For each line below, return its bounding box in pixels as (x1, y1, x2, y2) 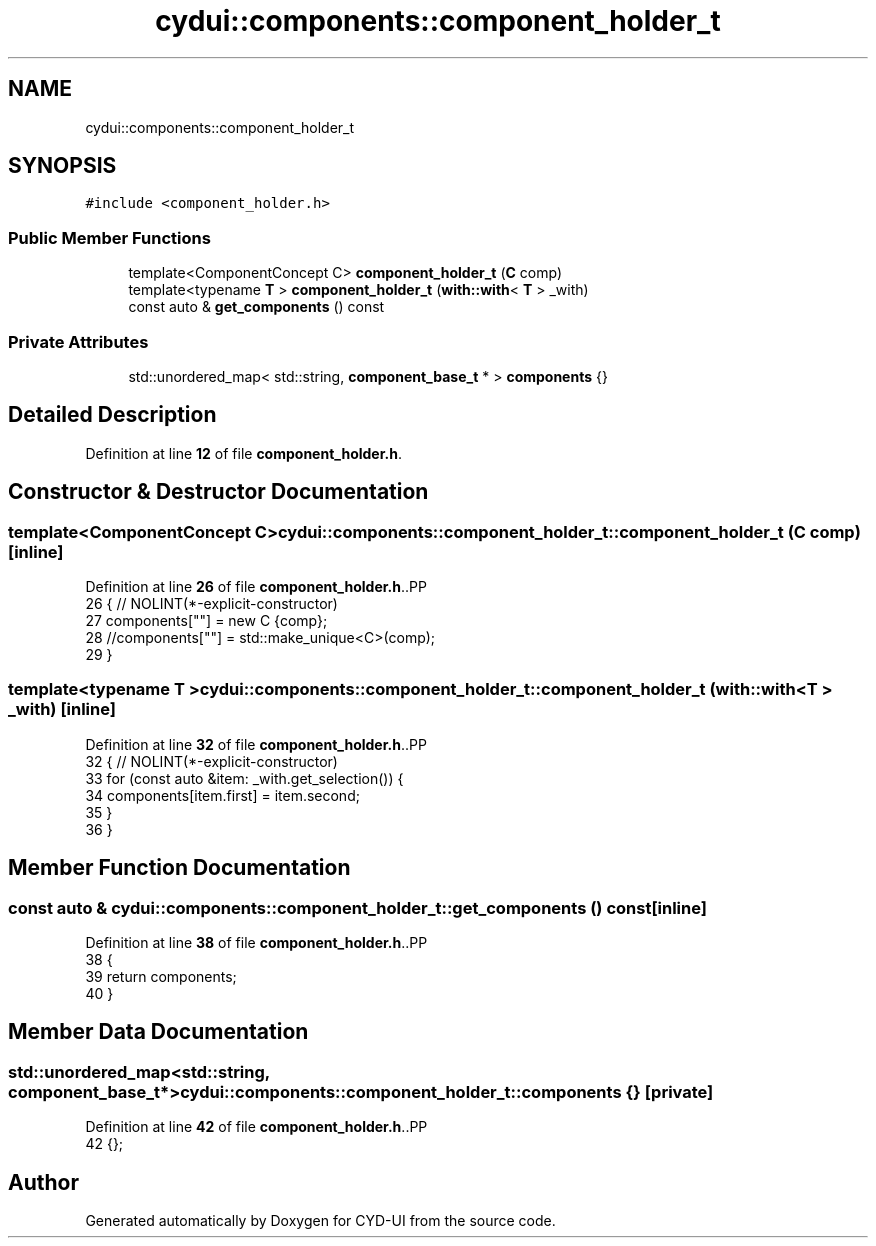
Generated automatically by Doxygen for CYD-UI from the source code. (85, 1212, 556, 1230)
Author (8, 1169, 79, 1195)
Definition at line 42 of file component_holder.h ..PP (85, 1118, 428, 1136)
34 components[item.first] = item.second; (85, 786, 360, 804)
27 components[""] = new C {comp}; (85, 612, 328, 629)
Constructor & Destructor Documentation (8, 479, 429, 505)
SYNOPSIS (8, 153, 117, 179)
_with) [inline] (8, 699, 116, 720)
